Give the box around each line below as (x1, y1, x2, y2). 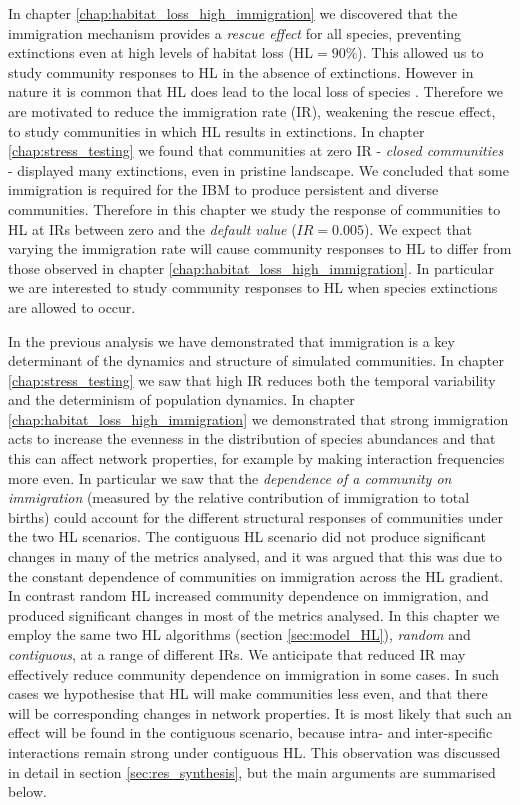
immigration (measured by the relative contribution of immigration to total (8, 487, 470, 508)
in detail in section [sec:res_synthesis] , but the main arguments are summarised (8, 761, 496, 782)
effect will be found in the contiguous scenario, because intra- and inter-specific (8, 722, 493, 743)
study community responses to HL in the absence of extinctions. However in (8, 61, 474, 82)
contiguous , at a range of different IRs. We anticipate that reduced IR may (8, 644, 466, 664)
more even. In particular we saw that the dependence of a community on (8, 467, 452, 488)
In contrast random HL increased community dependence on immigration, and (8, 585, 489, 606)
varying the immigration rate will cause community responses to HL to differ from (8, 238, 512, 259)
